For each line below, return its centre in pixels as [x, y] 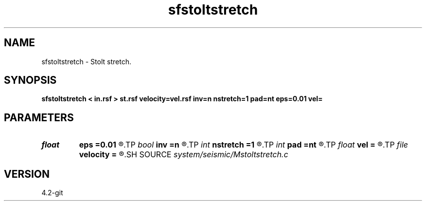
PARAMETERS [39, 117]
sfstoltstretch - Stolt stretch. [86, 61]
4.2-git [52, 193]
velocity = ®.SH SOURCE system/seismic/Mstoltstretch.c [184, 155]
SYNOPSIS [30, 80]
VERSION [27, 174]
